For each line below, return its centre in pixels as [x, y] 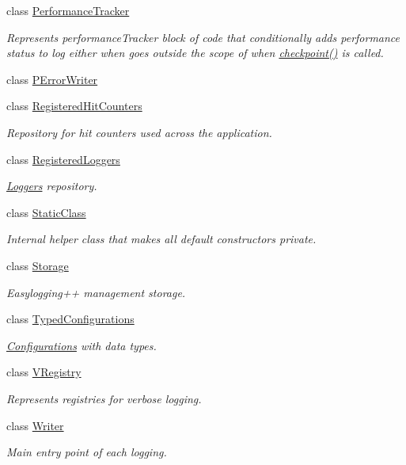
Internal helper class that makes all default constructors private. [161, 239]
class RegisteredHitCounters [74, 106]
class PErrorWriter [52, 79]
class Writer [35, 425]
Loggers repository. [52, 186]
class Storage [38, 265]
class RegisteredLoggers [63, 159]
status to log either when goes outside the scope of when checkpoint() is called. [195, 53]
